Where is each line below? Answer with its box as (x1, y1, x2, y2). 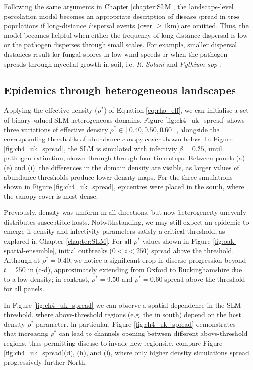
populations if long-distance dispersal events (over (4, 20, 152, 31)
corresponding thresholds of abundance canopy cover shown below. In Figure (4, 134, 233, 144)
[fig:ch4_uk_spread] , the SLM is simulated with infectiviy (4, 143, 177, 153)
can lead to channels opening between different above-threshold (59, 328, 248, 338)
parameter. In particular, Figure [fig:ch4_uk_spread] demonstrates (36, 318, 235, 329)
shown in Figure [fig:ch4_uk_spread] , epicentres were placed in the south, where (4, 181, 244, 192)
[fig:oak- (213, 236, 236, 246)
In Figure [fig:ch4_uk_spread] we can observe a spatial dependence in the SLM (4, 300, 241, 310)
